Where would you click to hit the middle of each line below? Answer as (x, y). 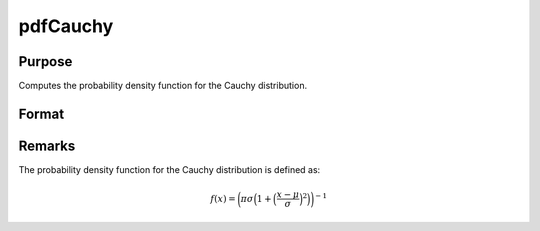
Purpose (45, 61)
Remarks (47, 145)
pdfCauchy (66, 26)
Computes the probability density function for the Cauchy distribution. (163, 86)
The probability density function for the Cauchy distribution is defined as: (169, 169)
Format (41, 113)
